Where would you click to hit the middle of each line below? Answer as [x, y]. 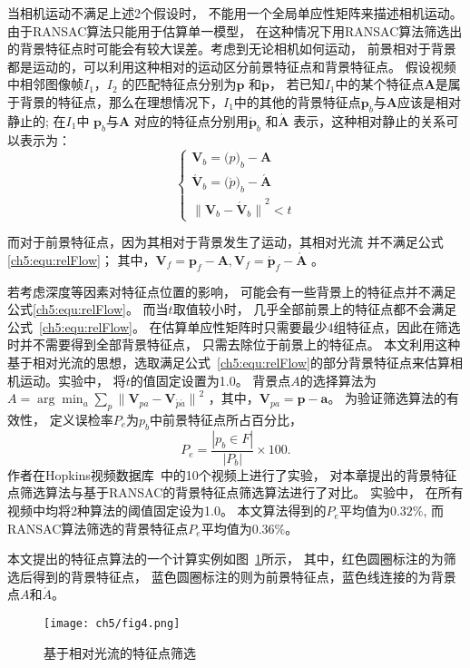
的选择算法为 [338, 380]
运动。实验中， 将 [73, 380]
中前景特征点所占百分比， [226, 420]
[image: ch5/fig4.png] [112, 624]
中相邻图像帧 [45, 84]
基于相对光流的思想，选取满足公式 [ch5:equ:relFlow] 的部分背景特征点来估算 [229, 363]
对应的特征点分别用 [191, 120]
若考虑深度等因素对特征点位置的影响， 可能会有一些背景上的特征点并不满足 [232, 291]
